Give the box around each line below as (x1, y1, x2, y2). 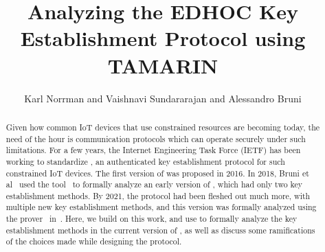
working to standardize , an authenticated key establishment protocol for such (5, 155, 285, 167)
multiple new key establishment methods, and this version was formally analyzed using (5, 201, 317, 213)
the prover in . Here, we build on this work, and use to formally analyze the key (5, 213, 298, 225)
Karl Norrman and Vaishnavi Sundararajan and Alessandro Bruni (24, 91, 302, 105)
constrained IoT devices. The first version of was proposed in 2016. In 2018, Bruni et (5, 167, 309, 179)
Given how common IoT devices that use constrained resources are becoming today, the (5, 121, 320, 133)
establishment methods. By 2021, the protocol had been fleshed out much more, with (5, 190, 311, 201)
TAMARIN (107, 51, 218, 79)
